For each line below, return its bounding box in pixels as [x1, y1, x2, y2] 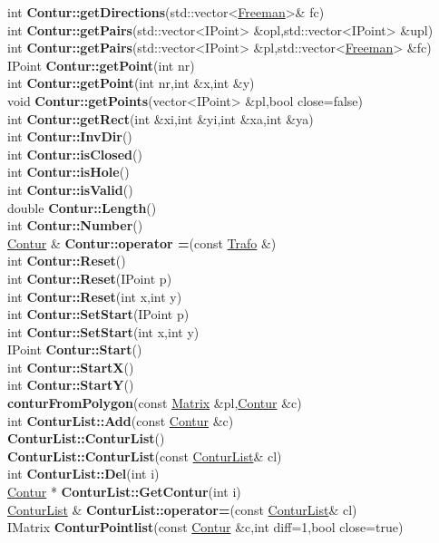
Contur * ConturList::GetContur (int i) [7, 482, 241, 501]
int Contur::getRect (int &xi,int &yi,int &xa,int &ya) [7, 109, 314, 128]
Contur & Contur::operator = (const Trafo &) [7, 233, 277, 252]
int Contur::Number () [7, 216, 143, 235]
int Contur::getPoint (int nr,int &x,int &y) [7, 73, 255, 92]
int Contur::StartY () [7, 375, 134, 394]
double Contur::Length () [7, 198, 157, 217]
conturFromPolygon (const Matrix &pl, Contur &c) [7, 393, 302, 412]
